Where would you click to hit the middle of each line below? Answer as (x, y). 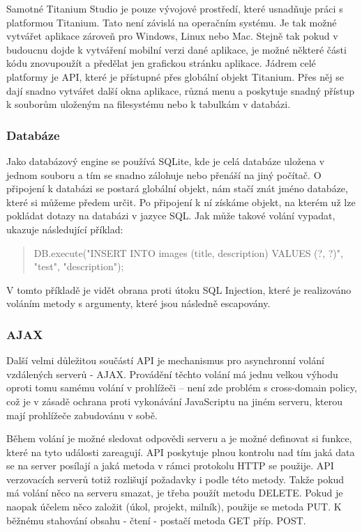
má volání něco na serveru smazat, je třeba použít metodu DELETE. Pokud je (175, 493)
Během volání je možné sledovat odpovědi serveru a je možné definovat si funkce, (179, 438)
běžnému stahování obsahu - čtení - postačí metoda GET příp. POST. (156, 520)
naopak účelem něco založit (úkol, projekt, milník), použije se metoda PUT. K (174, 507)
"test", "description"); (79, 266)
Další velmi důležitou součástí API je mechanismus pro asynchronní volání (165, 360)
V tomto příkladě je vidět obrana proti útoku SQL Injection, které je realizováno (179, 289)
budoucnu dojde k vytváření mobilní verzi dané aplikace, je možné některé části (176, 49)
